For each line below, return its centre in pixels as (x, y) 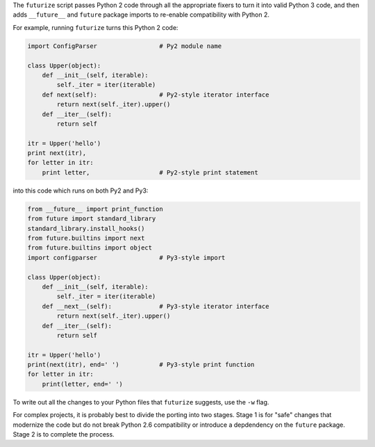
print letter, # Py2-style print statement (150, 172)
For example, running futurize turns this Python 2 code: (95, 27)
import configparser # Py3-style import (126, 258)
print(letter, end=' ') (82, 384)
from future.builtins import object (90, 248)
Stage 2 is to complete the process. (64, 434)
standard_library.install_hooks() (86, 228)
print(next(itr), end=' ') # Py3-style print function (141, 365)
